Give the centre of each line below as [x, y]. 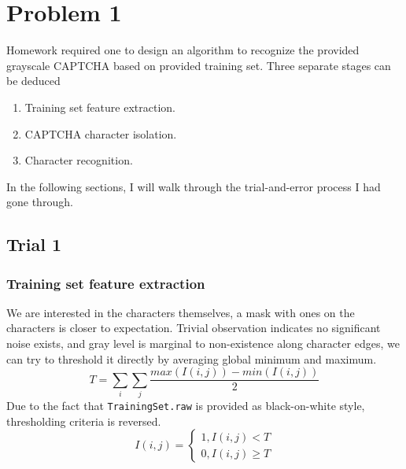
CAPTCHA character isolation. [101, 133]
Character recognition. [79, 160]
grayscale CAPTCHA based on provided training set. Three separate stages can [199, 65]
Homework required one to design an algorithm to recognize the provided [183, 50]
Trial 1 [34, 244]
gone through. [40, 202]
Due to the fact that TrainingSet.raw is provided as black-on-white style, [186, 406]
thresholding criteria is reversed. [84, 421]
